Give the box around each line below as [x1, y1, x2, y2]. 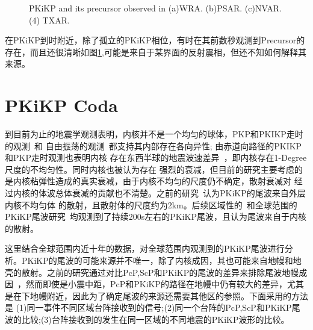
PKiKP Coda [5, 93, 118, 117]
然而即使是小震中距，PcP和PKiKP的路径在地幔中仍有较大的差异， [25, 278, 288, 290]
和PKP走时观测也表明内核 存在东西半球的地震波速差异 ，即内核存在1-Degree [5, 151, 307, 164]
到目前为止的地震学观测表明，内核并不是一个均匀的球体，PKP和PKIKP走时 [5, 128, 303, 140]
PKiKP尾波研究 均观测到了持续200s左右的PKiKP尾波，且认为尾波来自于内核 [5, 210, 307, 223]
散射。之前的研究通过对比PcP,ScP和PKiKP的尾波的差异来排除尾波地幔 [21, 266, 299, 278]
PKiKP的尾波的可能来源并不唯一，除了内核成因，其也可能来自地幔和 [21, 254, 293, 267]
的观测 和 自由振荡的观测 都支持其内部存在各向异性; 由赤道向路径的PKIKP [5, 139, 302, 152]
